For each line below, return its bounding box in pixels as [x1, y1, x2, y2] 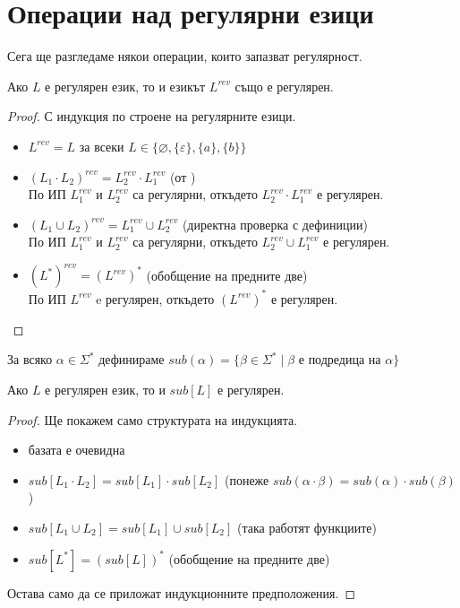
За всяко [7, 350, 53, 369]
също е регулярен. [234, 76, 334, 95]
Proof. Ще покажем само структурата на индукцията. [7, 410, 298, 429]
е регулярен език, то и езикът [45, 76, 206, 95]
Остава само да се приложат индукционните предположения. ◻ [7, 583, 356, 602]
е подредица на [298, 354, 381, 368]
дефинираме [98, 350, 165, 369]
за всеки [79, 136, 124, 155]
